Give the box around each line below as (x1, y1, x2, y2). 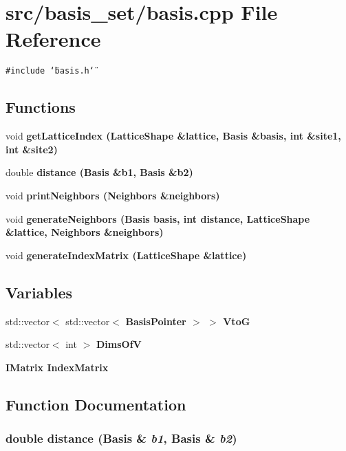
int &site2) (6, 142, 58, 156)
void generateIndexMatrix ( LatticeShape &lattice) (6, 247, 247, 262)
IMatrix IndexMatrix (6, 360, 109, 374)
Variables (6, 281, 73, 302)
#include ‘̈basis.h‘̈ (6, 66, 94, 76)
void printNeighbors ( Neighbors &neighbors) (6, 188, 220, 202)
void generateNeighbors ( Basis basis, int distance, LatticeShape (6, 211, 310, 225)
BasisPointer (125, 313, 186, 328)
